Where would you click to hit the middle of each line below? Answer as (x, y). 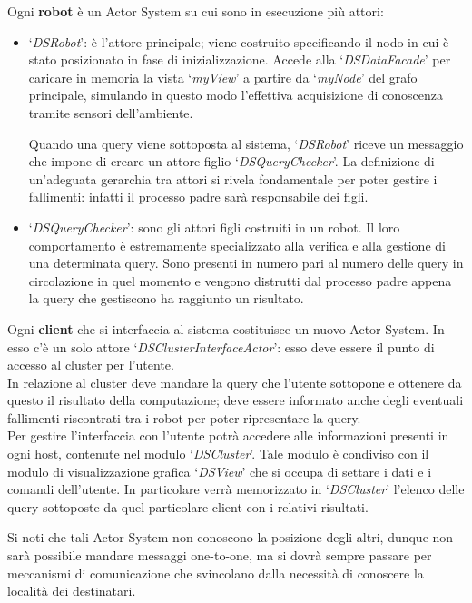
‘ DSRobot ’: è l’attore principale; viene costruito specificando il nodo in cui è (239, 41)
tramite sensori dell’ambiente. (111, 112)
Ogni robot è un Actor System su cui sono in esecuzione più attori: (196, 11)
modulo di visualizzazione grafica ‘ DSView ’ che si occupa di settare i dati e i (220, 471)
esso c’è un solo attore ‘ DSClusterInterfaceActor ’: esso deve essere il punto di (221, 346)
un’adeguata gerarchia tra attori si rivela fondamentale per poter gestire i (233, 178)
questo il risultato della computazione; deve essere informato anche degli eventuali (236, 400)
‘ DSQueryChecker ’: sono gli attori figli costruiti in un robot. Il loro (214, 227)
